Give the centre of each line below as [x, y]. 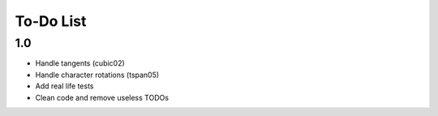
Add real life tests [64, 86]
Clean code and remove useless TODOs [102, 97]
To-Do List [51, 21]
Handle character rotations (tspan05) [97, 75]
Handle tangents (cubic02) [80, 63]
